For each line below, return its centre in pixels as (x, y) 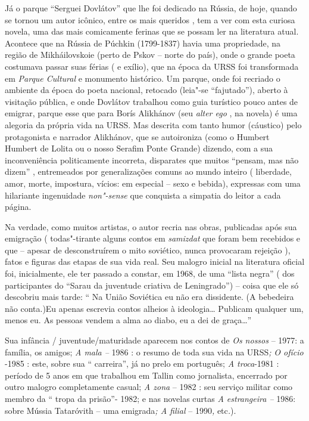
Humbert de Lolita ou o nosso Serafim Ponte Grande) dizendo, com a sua (139, 148)
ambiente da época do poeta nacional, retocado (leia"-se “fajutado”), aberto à (146, 90)
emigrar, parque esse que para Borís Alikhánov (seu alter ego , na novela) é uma (151, 113)
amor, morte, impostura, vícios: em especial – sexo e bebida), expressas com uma (153, 183)
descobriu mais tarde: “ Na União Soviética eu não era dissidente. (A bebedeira (149, 297)
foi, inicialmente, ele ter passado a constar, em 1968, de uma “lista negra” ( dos (150, 273)
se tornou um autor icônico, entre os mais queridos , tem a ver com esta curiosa (150, 19)
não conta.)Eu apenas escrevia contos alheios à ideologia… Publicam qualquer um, (154, 308)
